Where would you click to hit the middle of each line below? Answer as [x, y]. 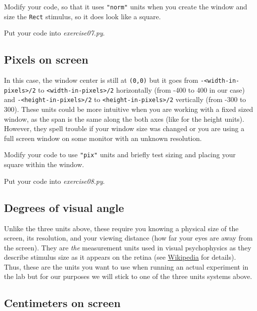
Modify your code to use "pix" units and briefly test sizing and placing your [120, 155]
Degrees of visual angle [64, 207]
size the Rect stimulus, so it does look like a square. [83, 16]
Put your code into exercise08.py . [54, 181]
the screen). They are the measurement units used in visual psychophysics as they [128, 247]
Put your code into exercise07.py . [54, 33]
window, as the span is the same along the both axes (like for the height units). [124, 119]
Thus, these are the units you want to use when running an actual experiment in [126, 266]
